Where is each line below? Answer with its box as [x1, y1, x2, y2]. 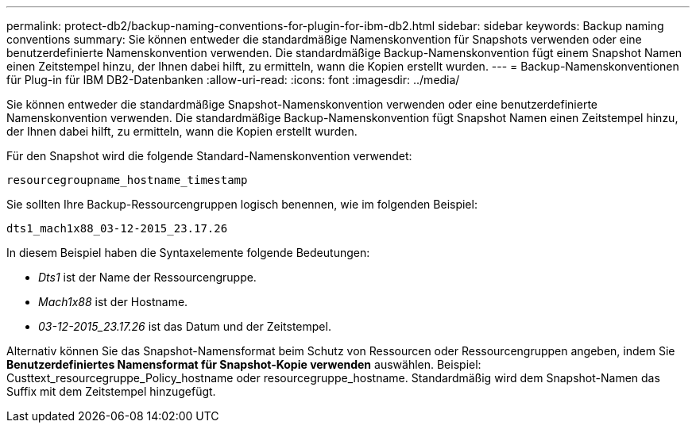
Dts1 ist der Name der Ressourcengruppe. [38, 270, 257, 284]
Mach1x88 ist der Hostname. [38, 295, 188, 308]
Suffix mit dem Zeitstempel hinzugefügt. [6, 385, 216, 398]
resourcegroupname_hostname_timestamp [6, 174, 248, 186]
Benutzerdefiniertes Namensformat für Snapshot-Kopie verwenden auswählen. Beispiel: [6, 358, 481, 371]
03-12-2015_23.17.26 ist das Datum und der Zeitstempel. [38, 320, 331, 333]
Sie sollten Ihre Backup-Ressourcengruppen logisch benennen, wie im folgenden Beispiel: [6, 197, 478, 211]
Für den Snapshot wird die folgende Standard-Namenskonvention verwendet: [6, 149, 412, 163]
